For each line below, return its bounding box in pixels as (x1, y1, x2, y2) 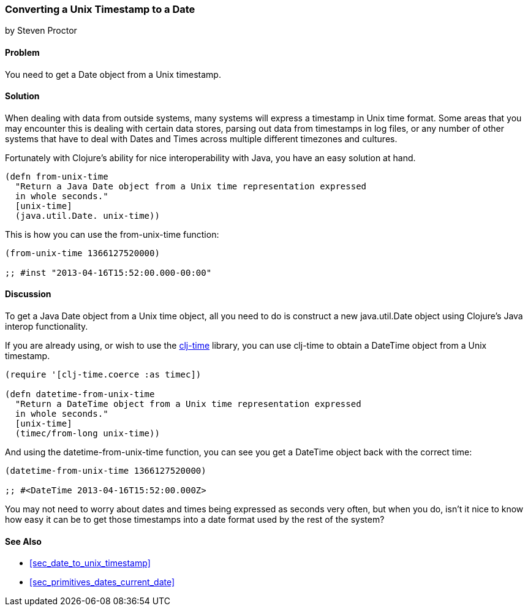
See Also (5, 536, 42, 547)
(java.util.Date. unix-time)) (15, 210, 160, 221)
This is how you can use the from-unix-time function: (5, 229, 219, 240)
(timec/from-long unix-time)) (15, 428, 160, 439)
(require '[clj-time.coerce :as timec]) (5, 370, 202, 380)
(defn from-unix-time (5, 171, 108, 181)
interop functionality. (5, 321, 88, 332)
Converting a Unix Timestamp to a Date (5, 3, 195, 15)
